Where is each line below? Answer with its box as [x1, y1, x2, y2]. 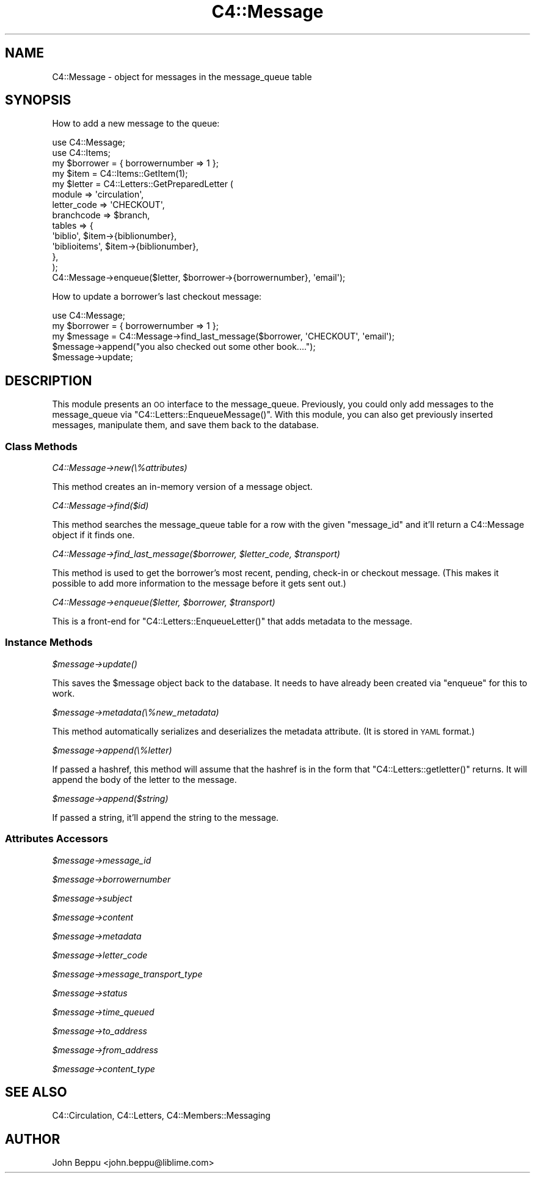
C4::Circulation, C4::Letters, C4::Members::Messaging [52, 1110, 271, 1121]
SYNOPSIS [5, 92, 71, 108]
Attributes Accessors [5, 832, 108, 845]
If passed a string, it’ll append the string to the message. [52, 812, 279, 823]
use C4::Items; [52, 147, 111, 158]
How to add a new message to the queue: [52, 118, 220, 129]
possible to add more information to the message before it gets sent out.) [52, 578, 346, 589]
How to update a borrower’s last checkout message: [52, 291, 262, 302]
